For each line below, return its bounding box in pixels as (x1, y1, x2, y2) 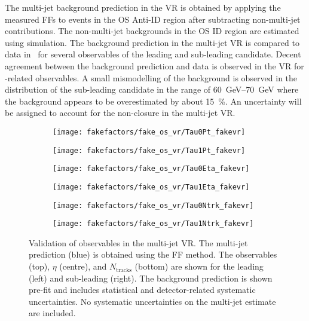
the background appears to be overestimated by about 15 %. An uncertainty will (5, 94, 302, 107)
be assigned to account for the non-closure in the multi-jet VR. (5, 106, 235, 119)
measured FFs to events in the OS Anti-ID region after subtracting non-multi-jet (5, 13, 301, 25)
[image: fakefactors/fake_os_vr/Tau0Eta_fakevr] (53, 164, 250, 173)
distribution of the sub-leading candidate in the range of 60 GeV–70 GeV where (5, 83, 299, 96)
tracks (116, 267, 132, 273)
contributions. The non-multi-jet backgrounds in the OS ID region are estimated (5, 25, 299, 37)
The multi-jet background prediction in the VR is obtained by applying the (5, 1, 281, 13)
